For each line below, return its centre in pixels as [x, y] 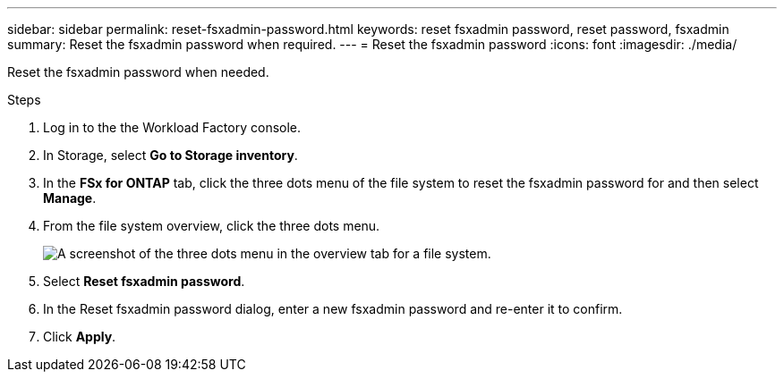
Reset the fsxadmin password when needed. [138, 72]
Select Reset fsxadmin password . [144, 281]
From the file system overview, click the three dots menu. [212, 226]
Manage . [70, 198]
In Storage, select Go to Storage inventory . [170, 155]
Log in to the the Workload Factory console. [172, 127]
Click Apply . [80, 337]
